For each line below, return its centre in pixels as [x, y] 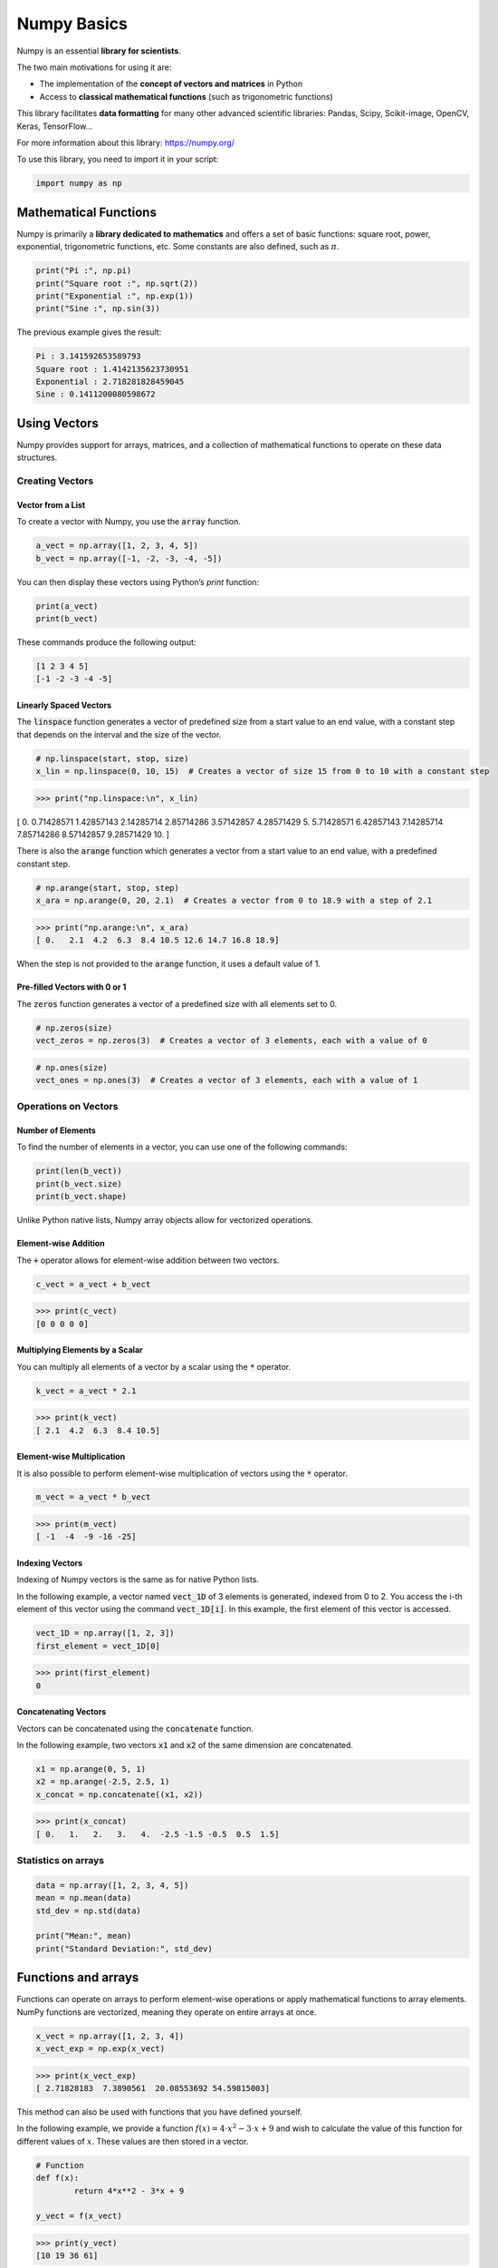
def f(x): [57, 2178]
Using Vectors [58, 423]
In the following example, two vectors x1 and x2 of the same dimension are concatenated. [185, 1745]
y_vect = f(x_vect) [79, 2216]
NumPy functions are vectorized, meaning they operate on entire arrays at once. [167, 2012]
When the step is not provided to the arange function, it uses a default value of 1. [169, 964]
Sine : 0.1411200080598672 [96, 394]
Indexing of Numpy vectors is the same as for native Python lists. [138, 1579]
